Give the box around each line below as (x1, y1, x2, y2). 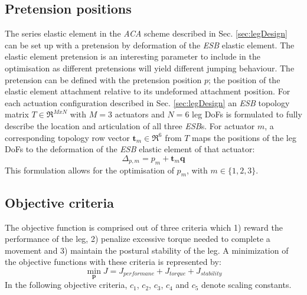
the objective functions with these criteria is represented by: (5, 255, 221, 268)
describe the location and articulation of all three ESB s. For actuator (5, 119, 255, 132)
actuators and (115, 108, 165, 120)
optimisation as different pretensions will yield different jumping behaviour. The (5, 61, 295, 74)
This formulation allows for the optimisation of (5, 163, 174, 176)
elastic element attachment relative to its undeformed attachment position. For (5, 85, 290, 97)
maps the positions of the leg (192, 131, 296, 143)
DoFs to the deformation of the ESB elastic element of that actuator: (5, 143, 255, 155)
